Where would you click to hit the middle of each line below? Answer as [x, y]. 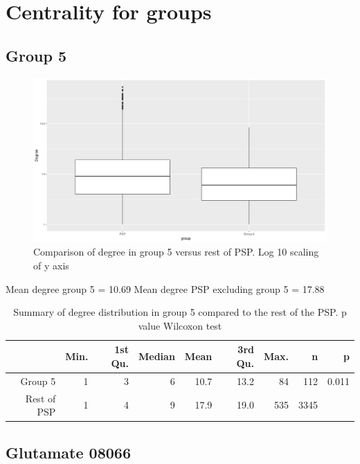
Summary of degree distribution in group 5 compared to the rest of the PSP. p [180, 312]
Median [156, 356]
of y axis [51, 266]
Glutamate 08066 [68, 452]
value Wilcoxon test [180, 325]
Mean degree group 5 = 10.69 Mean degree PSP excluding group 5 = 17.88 [165, 288]
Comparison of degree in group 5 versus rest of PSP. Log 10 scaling [176, 252]
